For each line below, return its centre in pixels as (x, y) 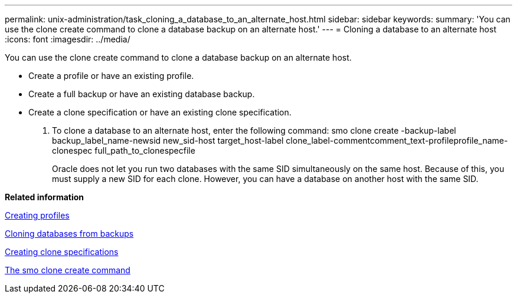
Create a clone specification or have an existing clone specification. (160, 112)
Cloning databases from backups (69, 234)
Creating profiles (37, 215)
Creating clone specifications (62, 252)
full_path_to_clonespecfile (145, 150)
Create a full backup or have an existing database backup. (142, 94)
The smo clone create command (68, 270)
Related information (45, 197)
